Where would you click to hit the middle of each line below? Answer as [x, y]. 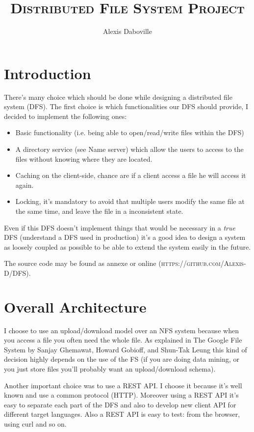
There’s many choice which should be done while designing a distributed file [118, 97]
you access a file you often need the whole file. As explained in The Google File [123, 340]
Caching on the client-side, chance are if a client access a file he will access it [131, 175]
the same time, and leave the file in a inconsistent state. [99, 211]
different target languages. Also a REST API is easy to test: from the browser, [122, 414]
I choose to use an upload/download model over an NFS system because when [121, 330]
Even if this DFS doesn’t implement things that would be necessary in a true [120, 227]
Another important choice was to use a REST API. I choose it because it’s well [123, 385]
